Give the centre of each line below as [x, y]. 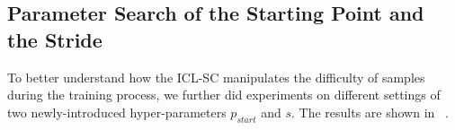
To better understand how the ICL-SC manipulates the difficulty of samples [216, 77]
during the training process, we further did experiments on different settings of [224, 95]
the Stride [55, 39]
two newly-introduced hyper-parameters [117, 112]
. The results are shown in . [370, 112]
